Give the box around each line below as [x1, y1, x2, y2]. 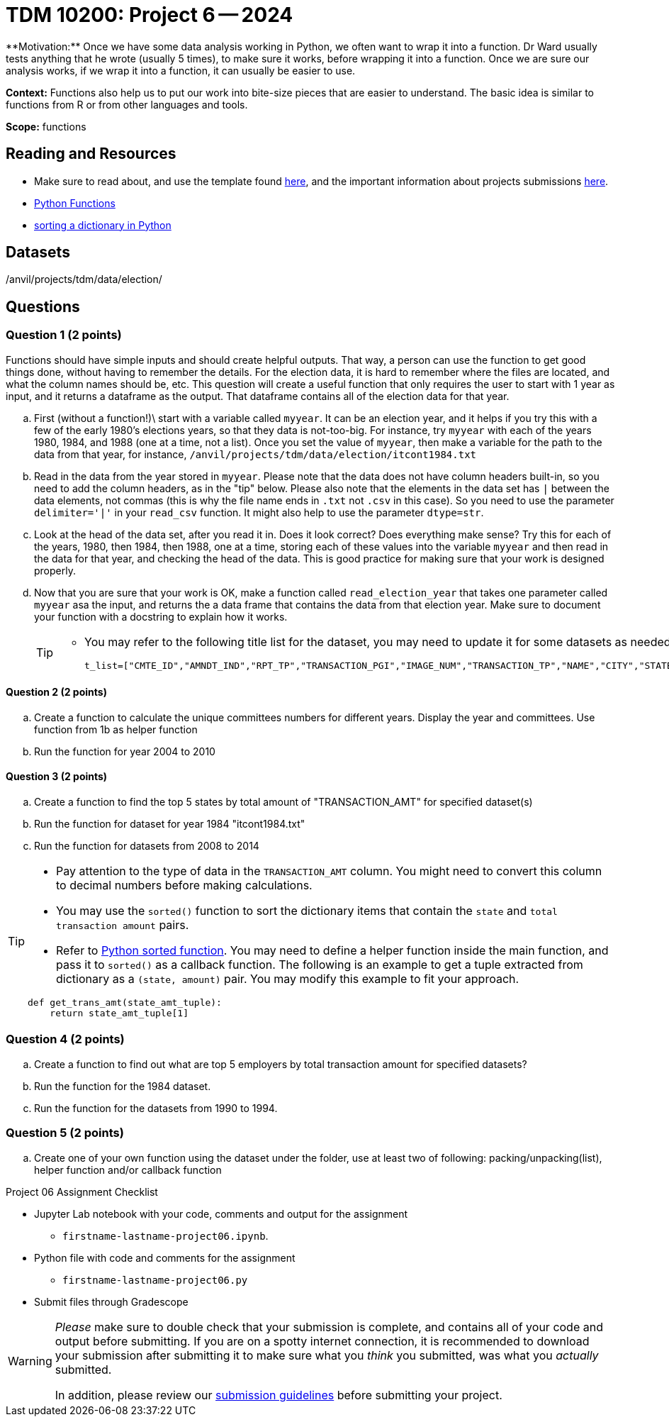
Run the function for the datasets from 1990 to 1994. [34, 1101, 278, 1114]
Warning [8, 1353, 52, 1368]
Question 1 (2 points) [6, 328, 122, 343]
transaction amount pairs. [56, 918, 189, 933]
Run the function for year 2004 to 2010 [34, 745, 215, 757]
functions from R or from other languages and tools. [6, 98, 248, 111]
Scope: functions [6, 120, 86, 133]
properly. [34, 564, 76, 577]
